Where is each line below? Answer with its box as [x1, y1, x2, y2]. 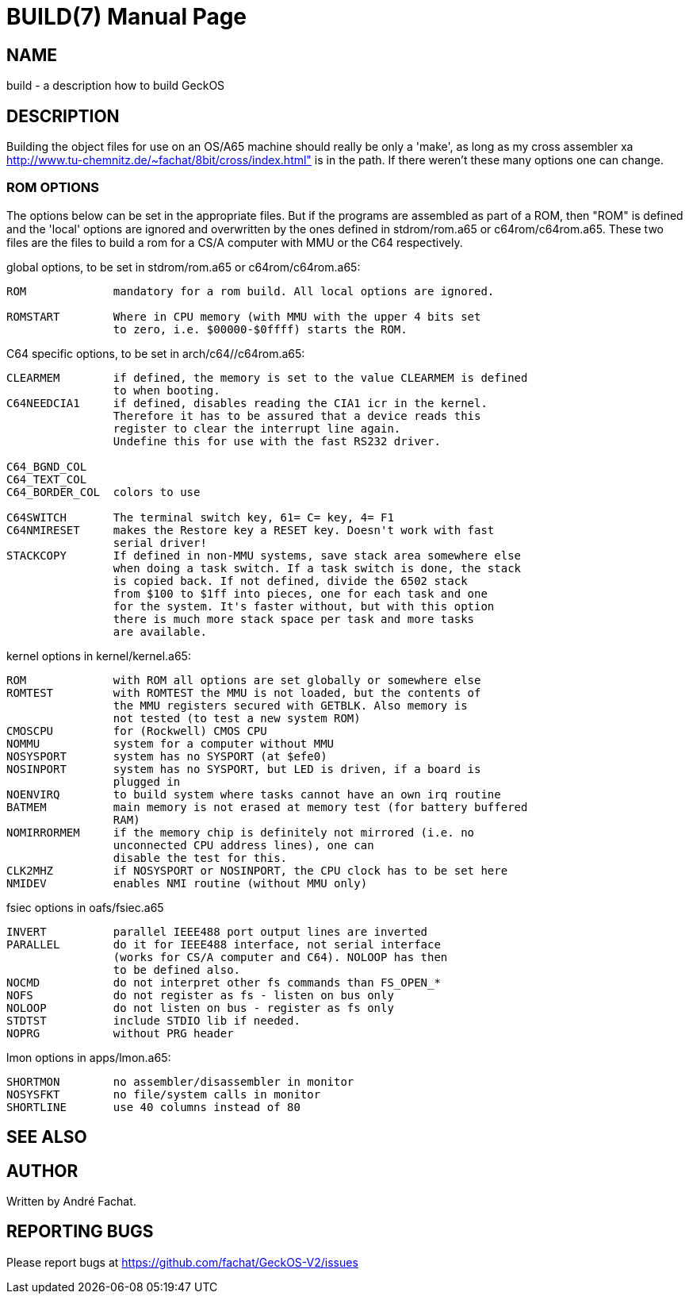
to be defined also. [113, 963, 241, 976]
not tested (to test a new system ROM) [113, 711, 361, 725]
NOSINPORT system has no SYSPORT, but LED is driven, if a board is [6, 762, 481, 775]
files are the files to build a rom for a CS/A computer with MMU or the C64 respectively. [6, 235, 463, 249]
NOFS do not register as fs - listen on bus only [6, 988, 394, 1002]
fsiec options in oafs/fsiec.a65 [6, 900, 164, 914]
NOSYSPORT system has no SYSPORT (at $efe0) [6, 749, 327, 763]
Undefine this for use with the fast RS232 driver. [113, 434, 441, 448]
